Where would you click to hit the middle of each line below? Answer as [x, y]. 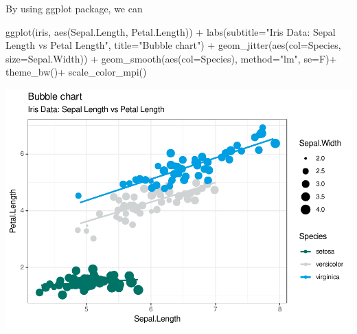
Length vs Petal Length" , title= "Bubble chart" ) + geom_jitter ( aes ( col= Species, [173, 45]
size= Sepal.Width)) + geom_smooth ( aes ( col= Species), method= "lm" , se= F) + [171, 58]
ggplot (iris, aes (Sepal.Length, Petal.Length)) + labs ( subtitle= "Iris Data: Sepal [171, 31]
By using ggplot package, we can [74, 8]
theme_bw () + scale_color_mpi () [76, 72]
